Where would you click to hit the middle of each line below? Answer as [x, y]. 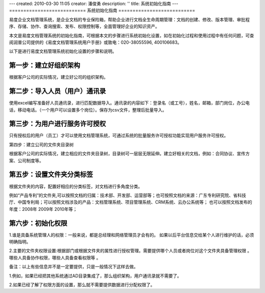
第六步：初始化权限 [38, 223]
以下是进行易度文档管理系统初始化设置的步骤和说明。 [63, 51]
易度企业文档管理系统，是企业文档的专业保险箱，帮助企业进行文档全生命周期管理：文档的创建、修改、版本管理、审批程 [129, 19]
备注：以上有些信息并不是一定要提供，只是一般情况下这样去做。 [74, 267]
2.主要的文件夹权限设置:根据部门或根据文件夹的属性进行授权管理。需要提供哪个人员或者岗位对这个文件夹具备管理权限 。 [131, 251]
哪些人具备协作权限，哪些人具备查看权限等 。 [55, 258]
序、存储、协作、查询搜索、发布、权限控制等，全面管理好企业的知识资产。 [84, 27]
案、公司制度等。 [26, 160]
